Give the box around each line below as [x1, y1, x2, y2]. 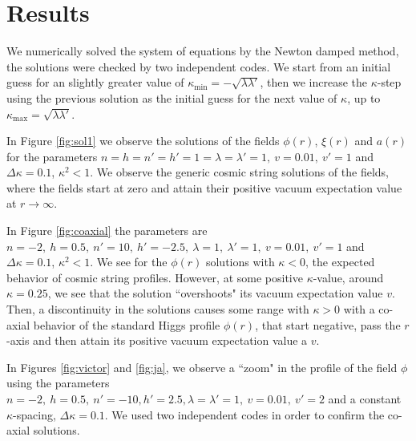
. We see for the [90, 253, 168, 270]
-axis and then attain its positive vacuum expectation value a [6, 332, 308, 349]
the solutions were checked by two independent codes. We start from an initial [6, 58, 391, 75]
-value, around [313, 269, 384, 285]
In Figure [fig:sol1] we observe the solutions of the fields [6, 132, 280, 149]
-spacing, [13, 406, 56, 423]
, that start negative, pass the [255, 316, 401, 333]
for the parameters [6, 148, 98, 164]
